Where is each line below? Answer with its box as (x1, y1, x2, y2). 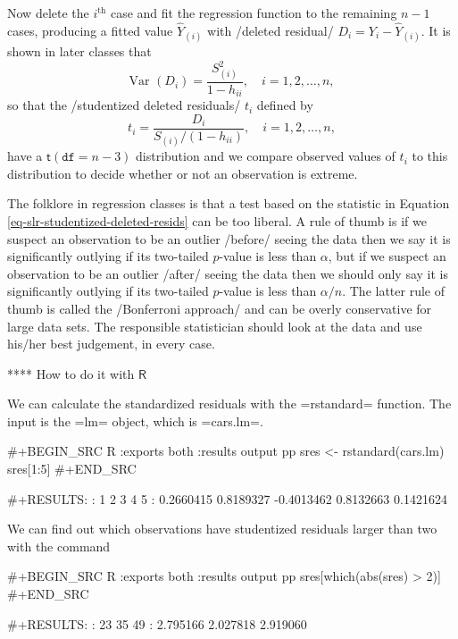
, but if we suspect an (328, 247, 446, 265)
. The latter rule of (342, 282, 446, 300)
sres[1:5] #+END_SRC (7, 459, 137, 478)
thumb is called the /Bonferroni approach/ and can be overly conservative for (7, 298, 432, 317)
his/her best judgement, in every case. (7, 334, 215, 353)
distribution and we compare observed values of (136, 147, 396, 165)
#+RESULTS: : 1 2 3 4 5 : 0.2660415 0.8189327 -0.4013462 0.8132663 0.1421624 (7, 489, 447, 508)
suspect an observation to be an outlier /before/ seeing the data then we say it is (7, 229, 451, 248)
